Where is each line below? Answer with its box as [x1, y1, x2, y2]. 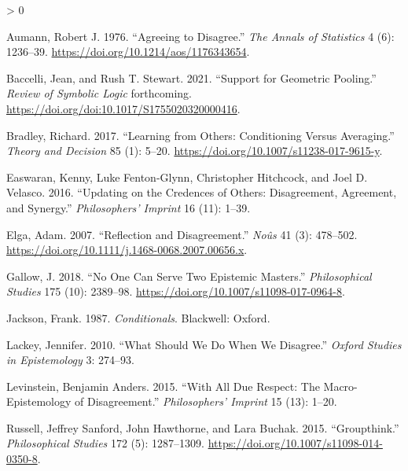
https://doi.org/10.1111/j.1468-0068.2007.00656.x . [6, 241, 248, 258]
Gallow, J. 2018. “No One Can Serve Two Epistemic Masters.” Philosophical [6, 267, 372, 284]
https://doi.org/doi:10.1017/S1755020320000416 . [6, 100, 241, 116]
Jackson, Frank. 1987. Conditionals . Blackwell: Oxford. [6, 309, 270, 326]
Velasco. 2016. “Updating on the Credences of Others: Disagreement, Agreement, [6, 184, 397, 201]
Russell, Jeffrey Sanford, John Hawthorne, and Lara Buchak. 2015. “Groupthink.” [6, 419, 399, 436]
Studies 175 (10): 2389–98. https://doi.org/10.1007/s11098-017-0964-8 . [6, 283, 345, 300]
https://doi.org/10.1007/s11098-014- [208, 435, 383, 451]
